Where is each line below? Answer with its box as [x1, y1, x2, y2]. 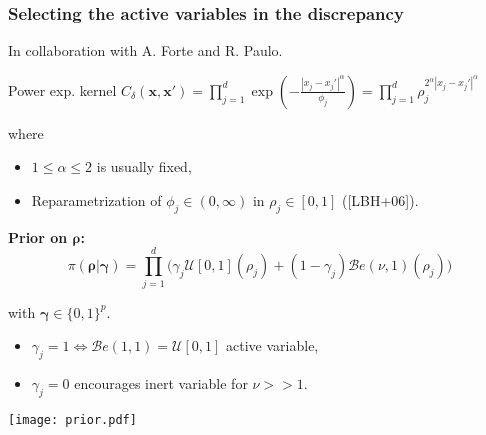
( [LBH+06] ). [341, 190, 419, 210]
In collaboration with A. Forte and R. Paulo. [8, 40, 283, 61]
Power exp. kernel [8, 79, 117, 100]
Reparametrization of [31, 190, 162, 210]
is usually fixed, [96, 156, 192, 177]
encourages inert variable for [74, 372, 248, 393]
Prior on [8, 226, 68, 247]
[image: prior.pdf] [8, 412, 137, 427]
